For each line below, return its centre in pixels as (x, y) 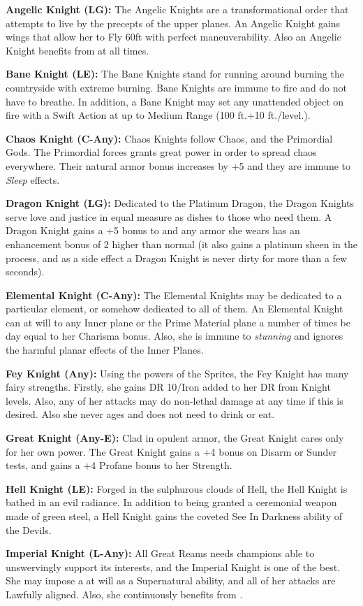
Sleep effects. (33, 179)
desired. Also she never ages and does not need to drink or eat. (140, 414)
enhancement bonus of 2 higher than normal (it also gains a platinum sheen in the (182, 244)
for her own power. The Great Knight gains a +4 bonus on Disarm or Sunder (171, 451)
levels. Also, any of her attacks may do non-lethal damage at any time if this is (175, 400)
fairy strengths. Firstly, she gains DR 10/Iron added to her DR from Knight (168, 387)
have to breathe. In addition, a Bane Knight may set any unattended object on (175, 101)
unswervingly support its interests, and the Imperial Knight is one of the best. (173, 567)
